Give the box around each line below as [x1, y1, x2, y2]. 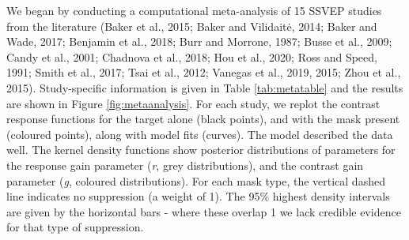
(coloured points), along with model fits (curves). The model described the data [6, 126, 393, 142]
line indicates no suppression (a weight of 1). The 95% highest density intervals [6, 188, 390, 204]
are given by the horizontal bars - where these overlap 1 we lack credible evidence [6, 203, 401, 219]
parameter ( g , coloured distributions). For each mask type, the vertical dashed [6, 172, 385, 189]
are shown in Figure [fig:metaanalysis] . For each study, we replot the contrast [6, 95, 381, 111]
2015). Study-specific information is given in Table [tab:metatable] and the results [6, 79, 403, 96]
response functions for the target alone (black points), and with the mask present [6, 111, 400, 127]
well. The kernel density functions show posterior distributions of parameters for [6, 141, 396, 158]
